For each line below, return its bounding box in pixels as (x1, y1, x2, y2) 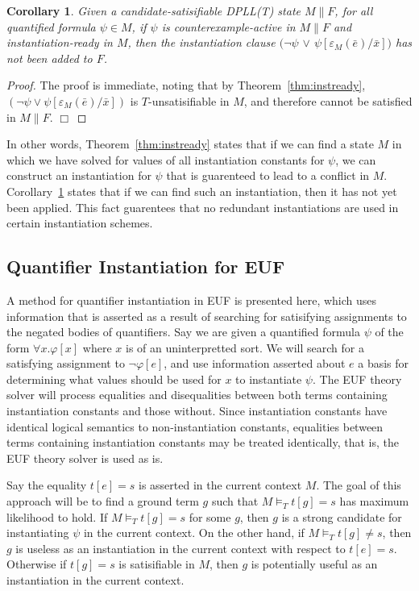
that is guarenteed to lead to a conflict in (166, 167, 370, 184)
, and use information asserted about (164, 355, 346, 372)
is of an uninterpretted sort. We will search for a (126, 339, 364, 356)
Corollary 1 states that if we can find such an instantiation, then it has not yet (6, 182, 397, 199)
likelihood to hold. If (6, 508, 108, 525)
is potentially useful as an (251, 556, 378, 572)
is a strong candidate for (281, 508, 402, 525)
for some (189, 508, 231, 525)
